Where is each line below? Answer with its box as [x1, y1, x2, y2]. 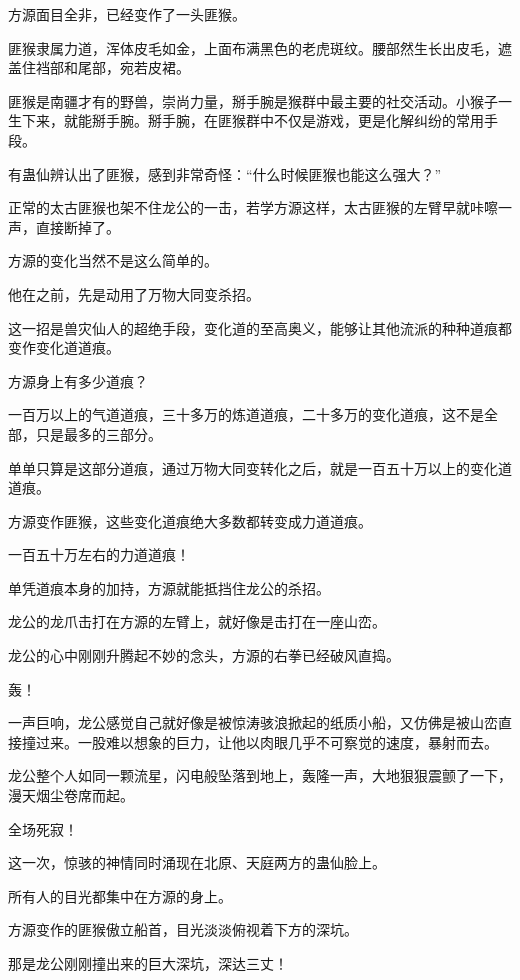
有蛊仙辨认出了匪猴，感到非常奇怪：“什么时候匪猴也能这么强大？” [8, 163, 442, 184]
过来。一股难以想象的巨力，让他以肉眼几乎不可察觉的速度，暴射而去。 [35, 731, 498, 752]
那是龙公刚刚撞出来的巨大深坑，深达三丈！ [8, 953, 288, 973]
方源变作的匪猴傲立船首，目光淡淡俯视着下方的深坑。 [8, 919, 358, 940]
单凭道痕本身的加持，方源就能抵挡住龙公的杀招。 [8, 577, 330, 598]
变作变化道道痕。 [8, 337, 120, 358]
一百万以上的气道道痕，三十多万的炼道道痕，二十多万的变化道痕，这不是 [8, 404, 484, 425]
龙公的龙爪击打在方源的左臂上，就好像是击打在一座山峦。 [8, 611, 386, 632]
